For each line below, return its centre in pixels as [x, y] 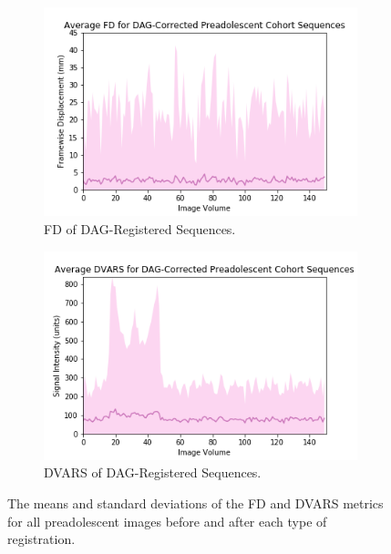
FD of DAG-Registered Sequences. [140, 228]
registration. [41, 539]
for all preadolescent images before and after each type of [167, 521]
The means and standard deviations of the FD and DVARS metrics [195, 503]
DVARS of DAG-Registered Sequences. [153, 472]
